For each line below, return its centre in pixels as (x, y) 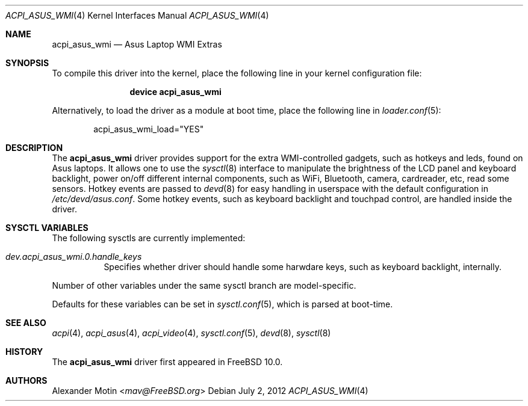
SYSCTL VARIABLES (47, 228)
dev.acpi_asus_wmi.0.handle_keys (74, 257)
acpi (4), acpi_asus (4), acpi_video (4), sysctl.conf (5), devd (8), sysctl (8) (191, 333)
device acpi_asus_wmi (175, 92)
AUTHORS (26, 380)
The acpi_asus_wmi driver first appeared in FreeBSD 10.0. (167, 362)
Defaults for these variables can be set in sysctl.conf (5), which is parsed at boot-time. (222, 304)
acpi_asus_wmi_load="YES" (149, 129)
